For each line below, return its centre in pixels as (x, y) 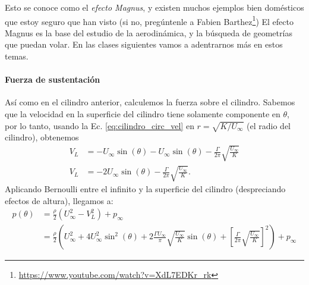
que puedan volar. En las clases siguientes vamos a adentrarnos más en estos (144, 44)
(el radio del (269, 125)
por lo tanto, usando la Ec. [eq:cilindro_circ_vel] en (100, 125)
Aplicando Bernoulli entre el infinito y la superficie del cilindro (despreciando (145, 189)
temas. (17, 56)
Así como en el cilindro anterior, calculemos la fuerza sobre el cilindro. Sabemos (150, 102)
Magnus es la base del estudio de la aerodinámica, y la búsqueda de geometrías (149, 32)
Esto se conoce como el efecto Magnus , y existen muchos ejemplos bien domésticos (154, 7)
